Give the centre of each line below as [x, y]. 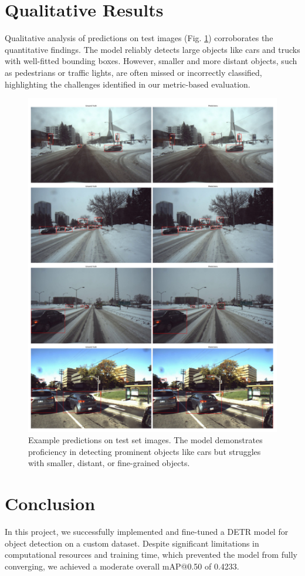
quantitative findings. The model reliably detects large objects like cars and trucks [152, 49]
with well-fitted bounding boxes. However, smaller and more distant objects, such [151, 61]
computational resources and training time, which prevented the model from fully [151, 555]
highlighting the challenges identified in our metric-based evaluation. [128, 84]
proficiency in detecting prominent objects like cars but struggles [145, 451]
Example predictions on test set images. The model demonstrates [145, 440]
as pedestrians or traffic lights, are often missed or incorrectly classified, [133, 72]
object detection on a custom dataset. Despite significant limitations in [132, 543]
